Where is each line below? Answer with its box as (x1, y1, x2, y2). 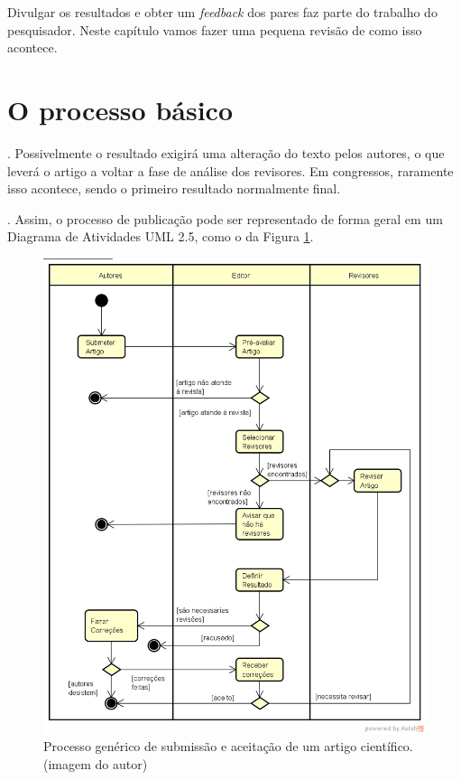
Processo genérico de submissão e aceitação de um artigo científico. (43, 737, 413, 756)
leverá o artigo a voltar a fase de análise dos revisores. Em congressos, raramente (7, 161, 454, 180)
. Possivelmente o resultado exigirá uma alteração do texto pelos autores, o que (7, 143, 445, 162)
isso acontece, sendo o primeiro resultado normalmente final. (7, 179, 341, 198)
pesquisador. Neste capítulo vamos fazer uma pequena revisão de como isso (7, 20, 422, 39)
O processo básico (7, 90, 233, 127)
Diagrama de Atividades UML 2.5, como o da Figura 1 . (7, 227, 314, 246)
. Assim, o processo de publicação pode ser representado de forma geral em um (7, 209, 443, 228)
